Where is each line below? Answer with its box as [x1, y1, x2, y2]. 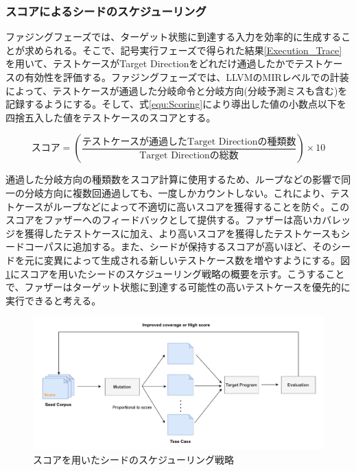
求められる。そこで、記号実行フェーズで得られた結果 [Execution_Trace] [24, 43, 342, 57]
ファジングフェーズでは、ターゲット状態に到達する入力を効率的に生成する [5, 29, 342, 44]
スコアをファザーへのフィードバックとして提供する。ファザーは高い [5, 213, 313, 227]
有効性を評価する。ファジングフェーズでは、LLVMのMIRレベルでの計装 [24, 70, 349, 84]
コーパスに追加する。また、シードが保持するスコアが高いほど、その [24, 239, 332, 254]
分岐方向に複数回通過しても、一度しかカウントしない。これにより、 [24, 185, 331, 200]
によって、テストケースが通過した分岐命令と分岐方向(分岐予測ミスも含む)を [5, 83, 348, 97]
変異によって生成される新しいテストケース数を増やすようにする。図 [43, 252, 351, 267]
